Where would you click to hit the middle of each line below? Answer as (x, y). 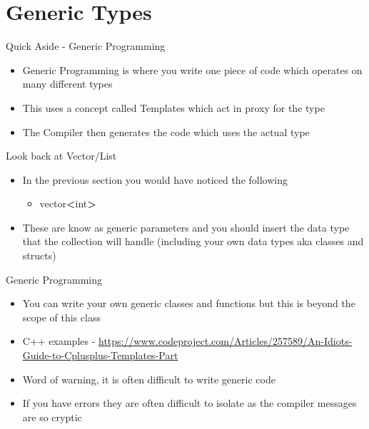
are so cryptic (52, 417)
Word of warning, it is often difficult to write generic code (149, 379)
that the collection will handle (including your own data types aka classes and (193, 241)
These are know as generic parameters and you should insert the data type (186, 227)
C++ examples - (59, 341)
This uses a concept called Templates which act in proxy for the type (173, 107)
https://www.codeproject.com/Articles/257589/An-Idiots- (226, 341)
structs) (39, 255)
